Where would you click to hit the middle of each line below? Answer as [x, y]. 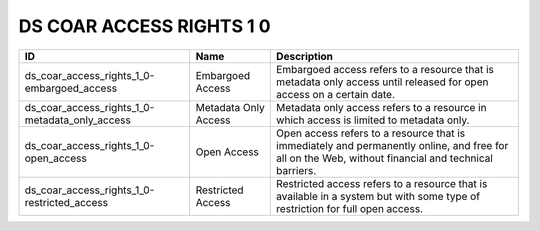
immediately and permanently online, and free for [392, 145]
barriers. [296, 170]
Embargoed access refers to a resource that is [385, 69]
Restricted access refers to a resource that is [382, 183]
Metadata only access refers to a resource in [381, 107]
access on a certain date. [335, 94]
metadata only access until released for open [382, 82]
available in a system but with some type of [378, 196]
